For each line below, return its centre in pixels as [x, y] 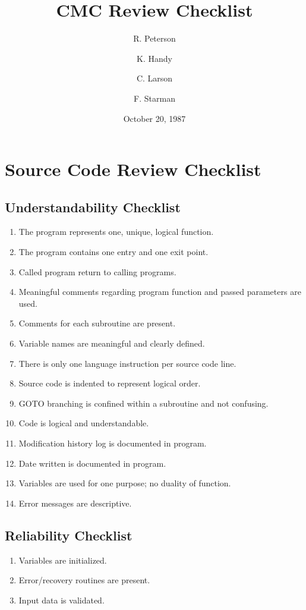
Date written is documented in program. [92, 463]
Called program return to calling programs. [97, 271]
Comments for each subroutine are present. [97, 323]
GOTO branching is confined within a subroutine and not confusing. [143, 403]
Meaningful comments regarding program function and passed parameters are [160, 292]
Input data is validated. [61, 600]
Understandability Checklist [93, 207]
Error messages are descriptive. [75, 503]
